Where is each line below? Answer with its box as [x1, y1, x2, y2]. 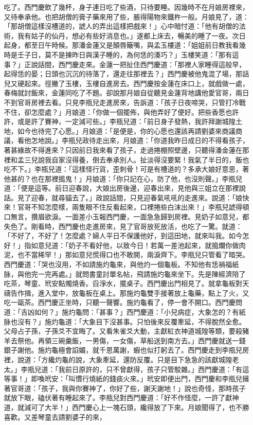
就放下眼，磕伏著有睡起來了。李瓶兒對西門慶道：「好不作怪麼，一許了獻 [4, 392, 232, 403]
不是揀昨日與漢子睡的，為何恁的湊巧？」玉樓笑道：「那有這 [51, 49, 239, 59]
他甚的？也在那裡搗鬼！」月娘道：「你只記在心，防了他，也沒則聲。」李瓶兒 [4, 173, 242, 183]
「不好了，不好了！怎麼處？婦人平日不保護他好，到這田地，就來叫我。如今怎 [4, 230, 249, 241]
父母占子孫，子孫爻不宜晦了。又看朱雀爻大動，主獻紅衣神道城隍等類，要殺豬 [4, 326, 249, 336]
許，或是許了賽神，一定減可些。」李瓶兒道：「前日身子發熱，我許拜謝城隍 [4, 116, 235, 126]
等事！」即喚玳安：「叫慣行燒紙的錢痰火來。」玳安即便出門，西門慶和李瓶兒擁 [4, 373, 249, 384]
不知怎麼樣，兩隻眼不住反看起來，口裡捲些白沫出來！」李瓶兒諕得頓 [31, 202, 249, 212]
